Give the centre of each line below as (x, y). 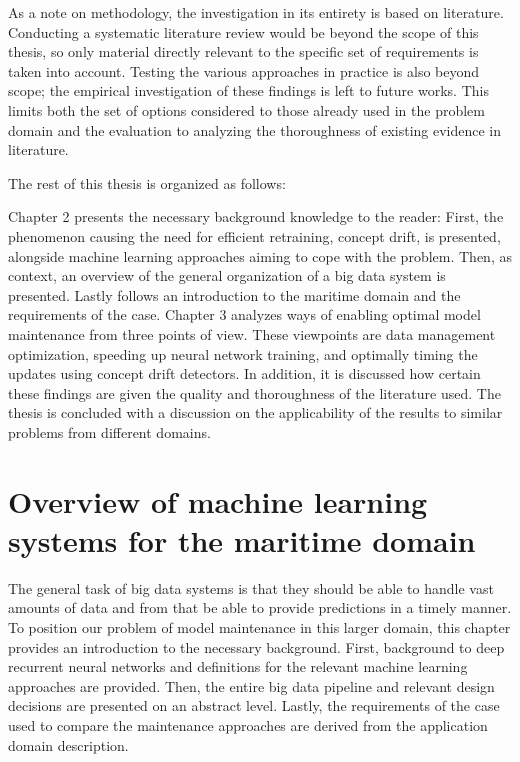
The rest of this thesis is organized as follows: (147, 182)
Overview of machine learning (218, 500)
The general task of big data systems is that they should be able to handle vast (251, 587)
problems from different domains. (109, 431)
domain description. (68, 744)
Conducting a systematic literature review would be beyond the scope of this (243, 31)
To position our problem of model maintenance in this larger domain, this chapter (259, 626)
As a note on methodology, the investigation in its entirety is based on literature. (256, 12)
